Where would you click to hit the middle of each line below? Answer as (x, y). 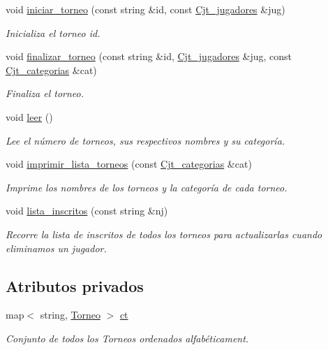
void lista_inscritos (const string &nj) (87, 211)
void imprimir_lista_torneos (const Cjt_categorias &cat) (129, 164)
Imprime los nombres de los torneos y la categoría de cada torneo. (147, 187)
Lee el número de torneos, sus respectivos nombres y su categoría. (146, 140)
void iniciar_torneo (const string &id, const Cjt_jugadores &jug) (146, 9)
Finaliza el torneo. (45, 93)
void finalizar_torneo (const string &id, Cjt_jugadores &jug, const (149, 56)
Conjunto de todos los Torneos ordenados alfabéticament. (127, 338)
